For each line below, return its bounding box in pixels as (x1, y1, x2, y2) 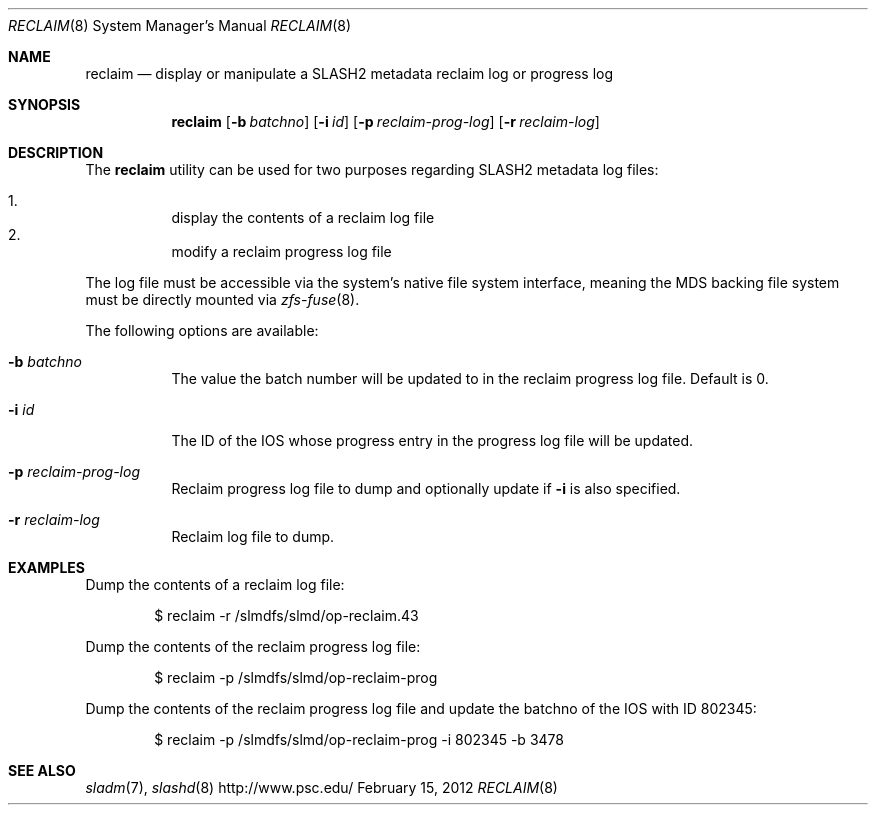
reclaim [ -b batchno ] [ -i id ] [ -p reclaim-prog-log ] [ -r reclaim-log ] (171, 113, 600, 130)
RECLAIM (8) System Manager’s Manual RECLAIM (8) (8, 17, 352, 34)
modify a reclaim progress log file (171, 243, 392, 260)
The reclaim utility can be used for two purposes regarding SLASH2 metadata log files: (85, 161, 659, 178)
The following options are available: (85, 322, 319, 339)
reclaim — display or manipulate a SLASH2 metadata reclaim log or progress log (85, 65, 614, 82)
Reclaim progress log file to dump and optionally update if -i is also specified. (171, 480, 681, 497)
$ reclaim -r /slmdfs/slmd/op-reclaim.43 (154, 607, 419, 624)
